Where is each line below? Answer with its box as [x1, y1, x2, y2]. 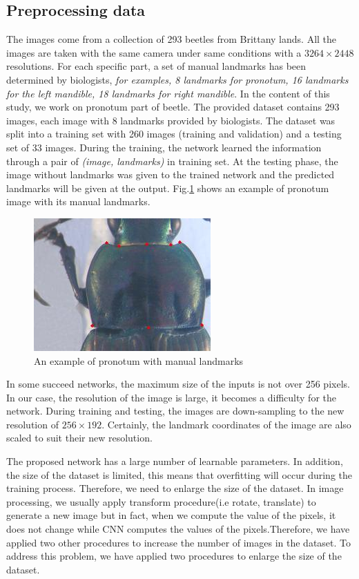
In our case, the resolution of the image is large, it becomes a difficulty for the [6, 390, 336, 404]
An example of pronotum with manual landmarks [34, 353, 244, 368]
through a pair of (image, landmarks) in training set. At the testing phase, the [6, 153, 338, 168]
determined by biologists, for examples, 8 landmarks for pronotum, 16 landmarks [6, 72, 349, 86]
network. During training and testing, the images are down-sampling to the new [6, 404, 345, 418]
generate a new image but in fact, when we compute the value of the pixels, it [6, 508, 336, 522]
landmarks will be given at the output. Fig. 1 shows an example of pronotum [6, 180, 329, 195]
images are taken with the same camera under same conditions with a [6, 45, 302, 59]
